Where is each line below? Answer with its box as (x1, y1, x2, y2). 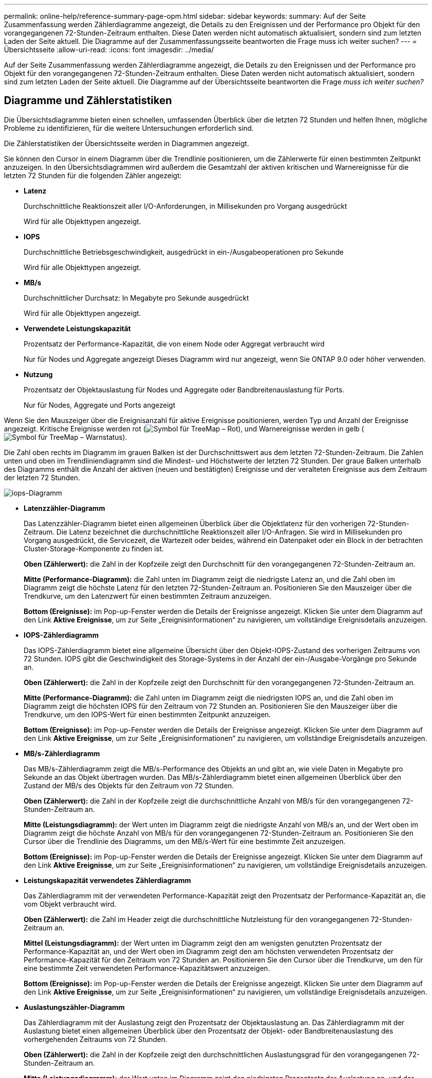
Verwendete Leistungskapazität (24, 324, 131, 333)
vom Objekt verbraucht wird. (24, 899, 116, 908)
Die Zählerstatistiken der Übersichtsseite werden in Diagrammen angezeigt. (4, 139, 249, 148)
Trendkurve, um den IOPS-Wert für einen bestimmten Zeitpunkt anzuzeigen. (24, 710, 271, 719)
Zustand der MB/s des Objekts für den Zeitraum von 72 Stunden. (24, 781, 234, 790)
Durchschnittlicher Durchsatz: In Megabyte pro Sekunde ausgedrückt (24, 293, 249, 302)
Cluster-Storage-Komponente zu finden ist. (24, 544, 164, 553)
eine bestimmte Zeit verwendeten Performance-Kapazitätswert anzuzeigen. (24, 963, 270, 972)
